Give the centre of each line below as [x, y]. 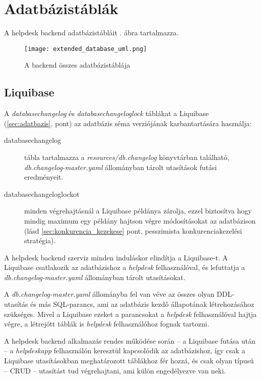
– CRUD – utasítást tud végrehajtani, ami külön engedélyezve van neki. [115, 370]
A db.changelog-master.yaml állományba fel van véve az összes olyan [109, 294]
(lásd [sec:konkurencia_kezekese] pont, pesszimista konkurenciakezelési [133, 230]
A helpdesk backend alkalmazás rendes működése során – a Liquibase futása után [130, 340]
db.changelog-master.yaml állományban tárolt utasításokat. [95, 277]
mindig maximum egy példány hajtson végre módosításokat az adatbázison [140, 220]
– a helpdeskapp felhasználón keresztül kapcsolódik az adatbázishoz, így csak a [125, 350]
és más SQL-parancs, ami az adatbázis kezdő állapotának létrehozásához [142, 304]
